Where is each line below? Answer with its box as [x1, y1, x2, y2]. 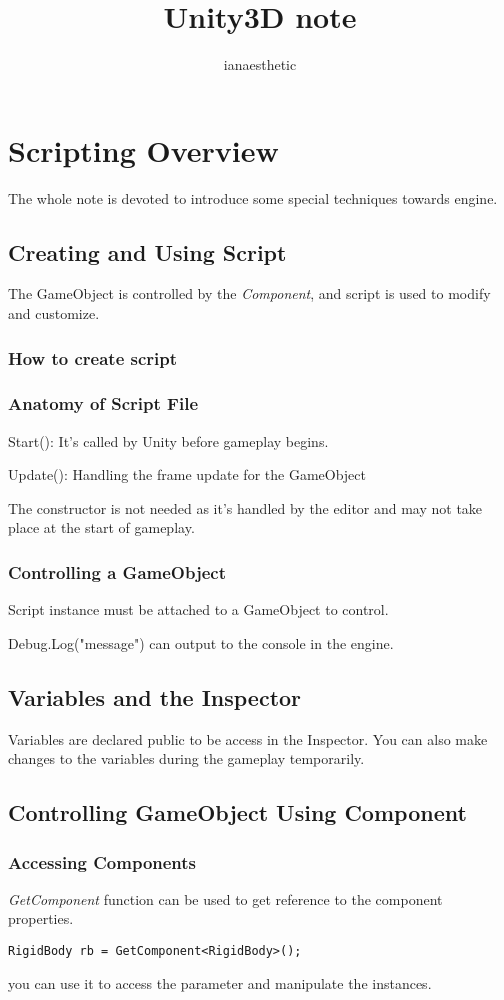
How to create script [8, 345, 178, 370]
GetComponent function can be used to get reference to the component [8, 888, 443, 909]
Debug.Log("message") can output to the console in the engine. [8, 632, 394, 653]
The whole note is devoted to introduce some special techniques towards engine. [8, 187, 498, 208]
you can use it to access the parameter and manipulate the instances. [8, 972, 432, 993]
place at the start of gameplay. [8, 517, 195, 538]
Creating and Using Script [8, 236, 287, 267]
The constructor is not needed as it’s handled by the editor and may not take [8, 497, 483, 518]
